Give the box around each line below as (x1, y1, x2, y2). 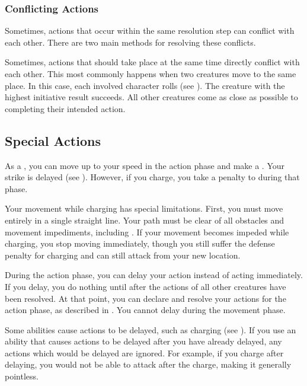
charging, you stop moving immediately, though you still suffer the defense (5, 237, 275, 250)
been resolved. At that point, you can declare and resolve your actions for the (5, 292, 286, 304)
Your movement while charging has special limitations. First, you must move (5, 202, 283, 215)
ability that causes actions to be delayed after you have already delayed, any (5, 335, 282, 347)
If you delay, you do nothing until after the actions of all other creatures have (5, 280, 286, 292)
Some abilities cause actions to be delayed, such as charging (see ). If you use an (5, 323, 296, 336)
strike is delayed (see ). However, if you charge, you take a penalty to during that (5, 171, 300, 183)
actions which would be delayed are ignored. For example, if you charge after (5, 346, 284, 359)
